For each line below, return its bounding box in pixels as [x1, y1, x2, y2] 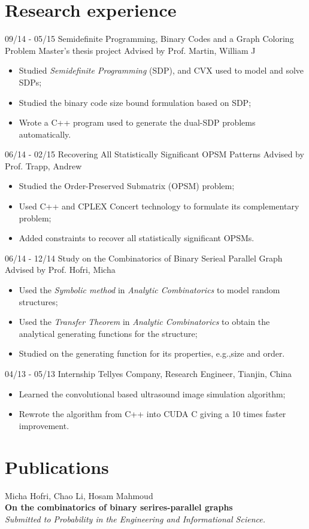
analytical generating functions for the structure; [19, 327, 198, 339]
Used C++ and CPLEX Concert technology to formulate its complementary [19, 200, 299, 212]
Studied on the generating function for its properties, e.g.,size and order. [19, 347, 285, 360]
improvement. [19, 419, 69, 431]
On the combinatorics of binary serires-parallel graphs [5, 501, 233, 513]
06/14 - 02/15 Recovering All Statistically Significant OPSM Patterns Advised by [5, 148, 304, 160]
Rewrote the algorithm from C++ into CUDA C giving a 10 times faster [19, 408, 286, 420]
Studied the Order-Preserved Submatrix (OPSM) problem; [19, 180, 235, 192]
